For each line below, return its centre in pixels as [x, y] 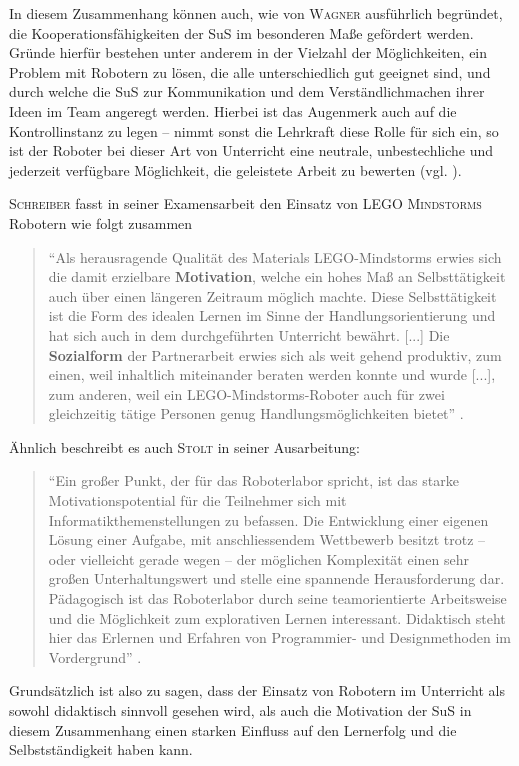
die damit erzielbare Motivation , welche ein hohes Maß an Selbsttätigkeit [277, 276]
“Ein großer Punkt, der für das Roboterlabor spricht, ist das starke [253, 480]
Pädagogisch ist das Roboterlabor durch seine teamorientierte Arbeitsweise [277, 598]
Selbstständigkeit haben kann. [101, 749]
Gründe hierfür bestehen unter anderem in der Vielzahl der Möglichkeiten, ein [248, 52]
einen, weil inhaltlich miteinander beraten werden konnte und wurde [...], [272, 374]
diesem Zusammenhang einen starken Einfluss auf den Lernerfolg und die [233, 729]
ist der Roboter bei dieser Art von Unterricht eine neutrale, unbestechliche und [251, 150]
